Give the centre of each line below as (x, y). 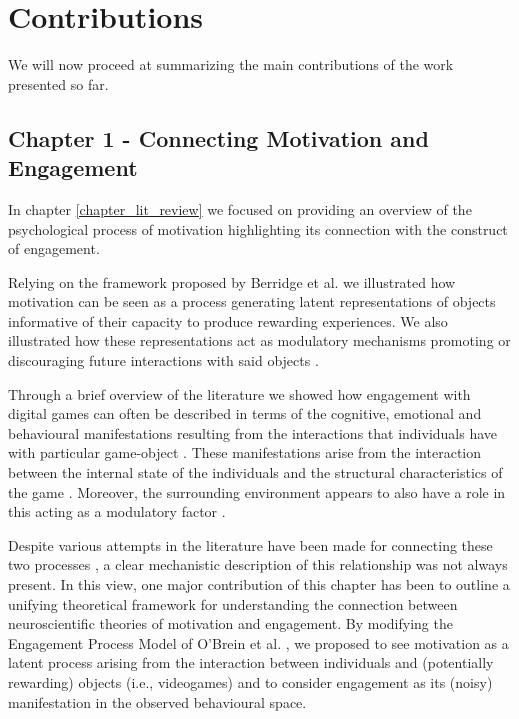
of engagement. (54, 248)
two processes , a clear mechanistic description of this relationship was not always (258, 564)
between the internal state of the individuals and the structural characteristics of (255, 472)
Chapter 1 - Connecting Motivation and (218, 137)
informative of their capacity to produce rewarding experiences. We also (228, 320)
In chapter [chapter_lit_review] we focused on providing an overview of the (240, 208)
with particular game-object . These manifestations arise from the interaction (244, 452)
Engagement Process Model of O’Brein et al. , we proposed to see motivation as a (258, 642)
